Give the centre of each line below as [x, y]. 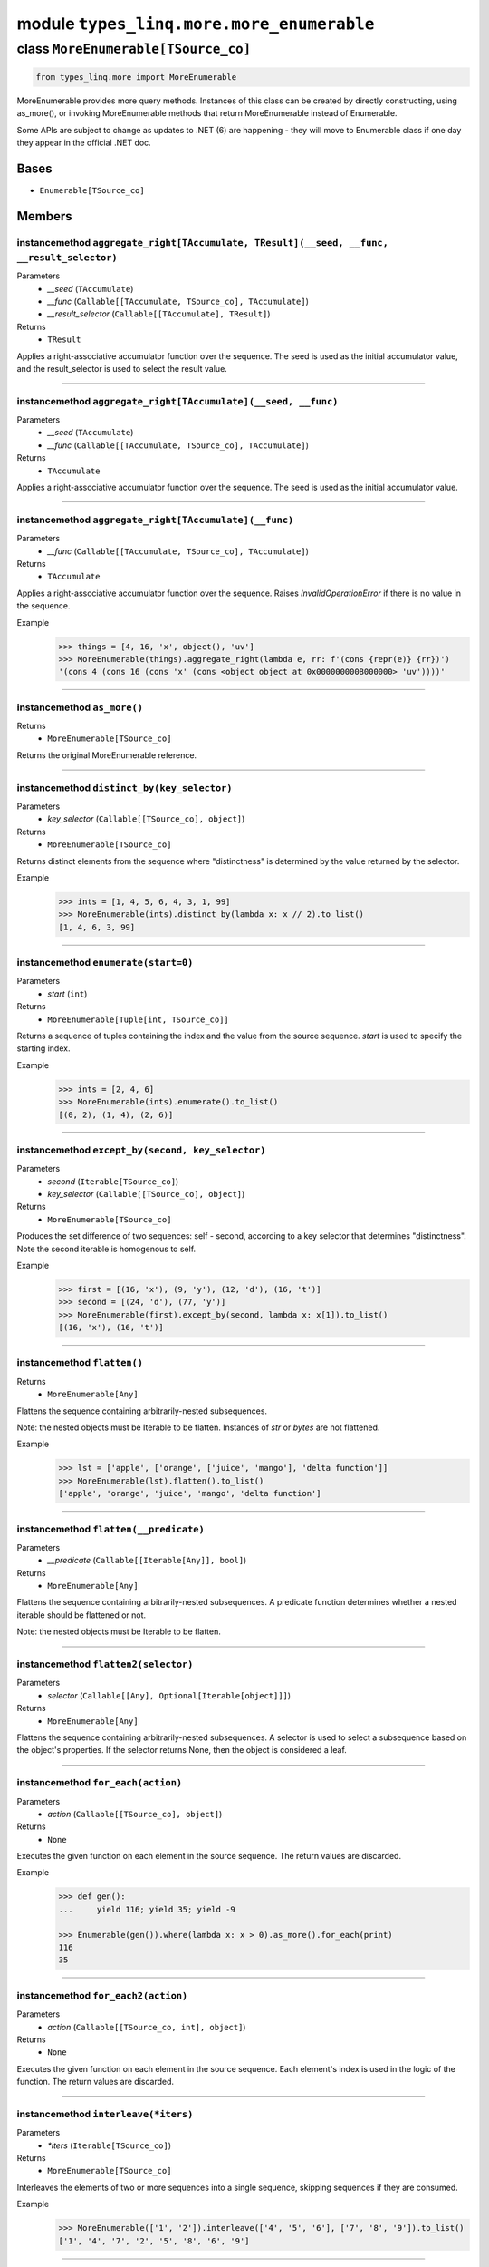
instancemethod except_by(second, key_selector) [141, 1150]
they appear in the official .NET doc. [84, 142]
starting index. [43, 1048]
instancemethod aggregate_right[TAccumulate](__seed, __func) [177, 401]
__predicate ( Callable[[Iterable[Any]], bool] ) [147, 1561]
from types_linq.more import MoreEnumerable [136, 77]
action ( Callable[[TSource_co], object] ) [135, 1814]
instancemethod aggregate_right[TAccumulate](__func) [155, 520]
